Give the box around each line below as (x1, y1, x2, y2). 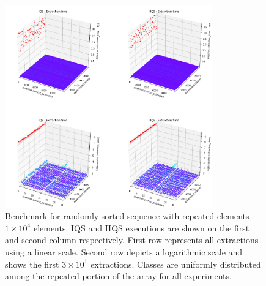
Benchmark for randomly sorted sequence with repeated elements (5, 209, 249, 222)
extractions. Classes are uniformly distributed (91, 257, 261, 270)
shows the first (5, 257, 59, 270)
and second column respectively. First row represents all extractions (5, 233, 259, 246)
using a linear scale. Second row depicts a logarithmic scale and (5, 245, 243, 258)
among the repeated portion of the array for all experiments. (5, 269, 232, 282)
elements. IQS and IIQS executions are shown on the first (33, 221, 249, 234)
